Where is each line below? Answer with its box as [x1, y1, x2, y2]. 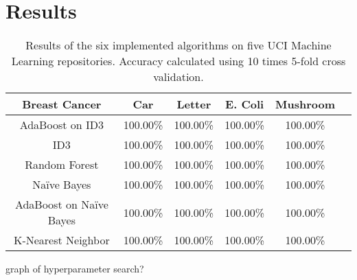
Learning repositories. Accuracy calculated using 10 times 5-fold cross [11, 53, 346, 69]
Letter [176, 96, 211, 113]
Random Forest [25, 156, 99, 173]
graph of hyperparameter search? [5, 261, 144, 276]
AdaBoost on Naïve [14, 196, 108, 213]
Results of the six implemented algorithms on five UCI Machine [25, 37, 332, 54]
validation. [153, 69, 204, 85]
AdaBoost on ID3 [19, 117, 104, 133]
